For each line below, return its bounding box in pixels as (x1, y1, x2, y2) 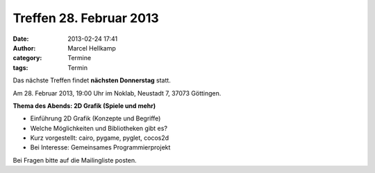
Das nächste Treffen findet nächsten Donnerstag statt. (12, 76, 172, 84)
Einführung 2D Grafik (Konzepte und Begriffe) (30, 114, 161, 122)
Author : (12, 44, 36, 52)
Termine (67, 54, 92, 62)
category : (12, 54, 42, 62)
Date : (12, 35, 29, 43)
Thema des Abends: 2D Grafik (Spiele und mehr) (12, 101, 156, 110)
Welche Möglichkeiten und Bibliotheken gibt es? (30, 124, 168, 132)
